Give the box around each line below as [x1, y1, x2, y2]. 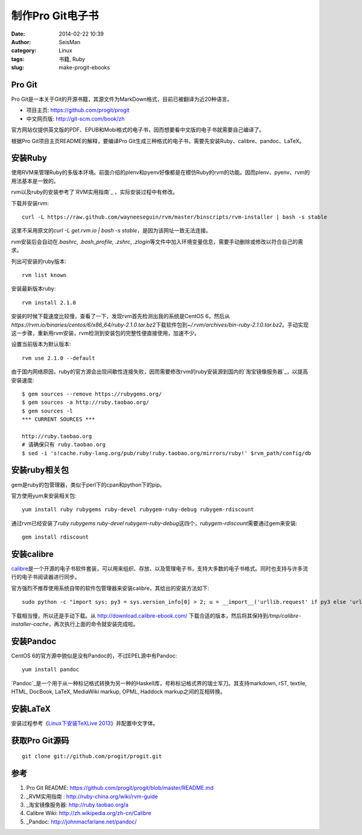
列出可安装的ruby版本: [11, 257, 66, 265]
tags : [11, 55, 25, 63]
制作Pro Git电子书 [11, 9, 99, 22]
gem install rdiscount [22, 534, 89, 540]
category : [11, 47, 37, 54]
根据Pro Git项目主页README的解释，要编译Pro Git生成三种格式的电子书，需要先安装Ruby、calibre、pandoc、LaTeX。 [11, 137, 305, 144]
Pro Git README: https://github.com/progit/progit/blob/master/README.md [26, 784, 214, 792]
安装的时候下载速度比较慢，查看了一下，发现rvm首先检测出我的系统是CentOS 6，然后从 [11, 313, 230, 320]
